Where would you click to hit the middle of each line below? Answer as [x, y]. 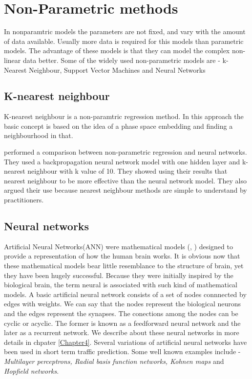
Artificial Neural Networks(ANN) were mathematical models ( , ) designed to [118, 246]
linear [12, 60]
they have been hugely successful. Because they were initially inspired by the [119, 275]
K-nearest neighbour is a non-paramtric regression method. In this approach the [124, 116]
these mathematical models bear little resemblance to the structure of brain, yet [124, 266]
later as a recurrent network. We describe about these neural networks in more [122, 332]
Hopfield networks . [31, 370]
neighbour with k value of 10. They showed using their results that [127, 171]
